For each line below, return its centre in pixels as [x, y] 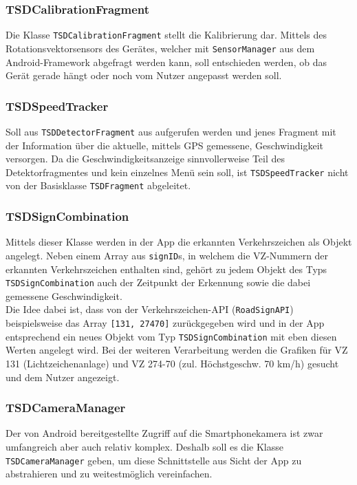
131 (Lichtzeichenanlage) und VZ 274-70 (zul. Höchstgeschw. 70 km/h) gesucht [172, 363]
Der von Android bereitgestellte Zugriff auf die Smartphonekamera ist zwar [164, 433]
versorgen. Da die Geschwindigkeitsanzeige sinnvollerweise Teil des [145, 159]
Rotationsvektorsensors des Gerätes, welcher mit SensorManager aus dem [160, 48]
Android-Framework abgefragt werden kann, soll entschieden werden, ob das [166, 62]
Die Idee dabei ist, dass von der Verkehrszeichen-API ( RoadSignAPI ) [150, 309]
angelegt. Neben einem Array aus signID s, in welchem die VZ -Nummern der [167, 255]
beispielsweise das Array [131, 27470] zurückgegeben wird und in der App [165, 323]
